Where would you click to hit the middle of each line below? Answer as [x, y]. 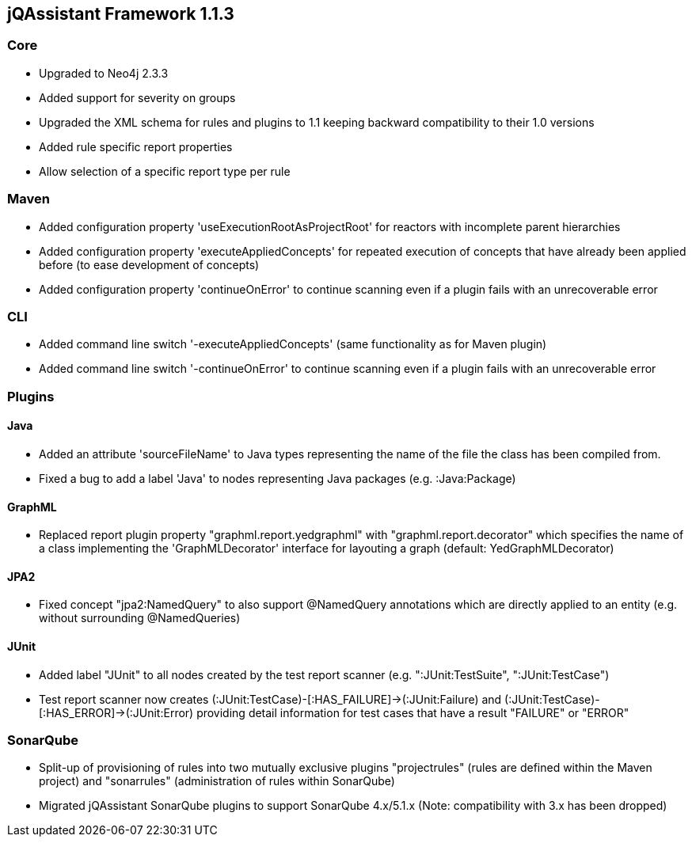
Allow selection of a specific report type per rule [165, 171]
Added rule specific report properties [136, 146]
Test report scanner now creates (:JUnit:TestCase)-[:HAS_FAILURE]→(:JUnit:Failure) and [270, 699]
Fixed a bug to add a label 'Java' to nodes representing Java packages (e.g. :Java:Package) [278, 478]
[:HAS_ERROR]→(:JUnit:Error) [116, 712]
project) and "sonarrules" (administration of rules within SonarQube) [217, 781]
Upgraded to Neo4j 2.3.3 [104, 73]
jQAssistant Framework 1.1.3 [121, 14]
